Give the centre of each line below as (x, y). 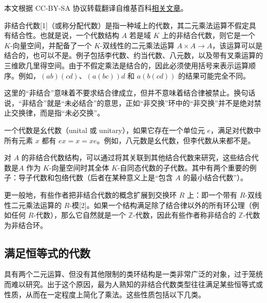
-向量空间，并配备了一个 (51, 45)
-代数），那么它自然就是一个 (80, 215)
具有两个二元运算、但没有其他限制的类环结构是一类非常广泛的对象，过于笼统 (133, 274)
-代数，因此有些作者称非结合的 (184, 215)
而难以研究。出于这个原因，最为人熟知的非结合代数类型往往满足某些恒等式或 (133, 284)
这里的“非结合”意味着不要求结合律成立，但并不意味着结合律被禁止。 (119, 93)
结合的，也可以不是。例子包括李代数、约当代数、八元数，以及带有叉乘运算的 (133, 55)
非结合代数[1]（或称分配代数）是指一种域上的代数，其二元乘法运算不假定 (127, 25)
